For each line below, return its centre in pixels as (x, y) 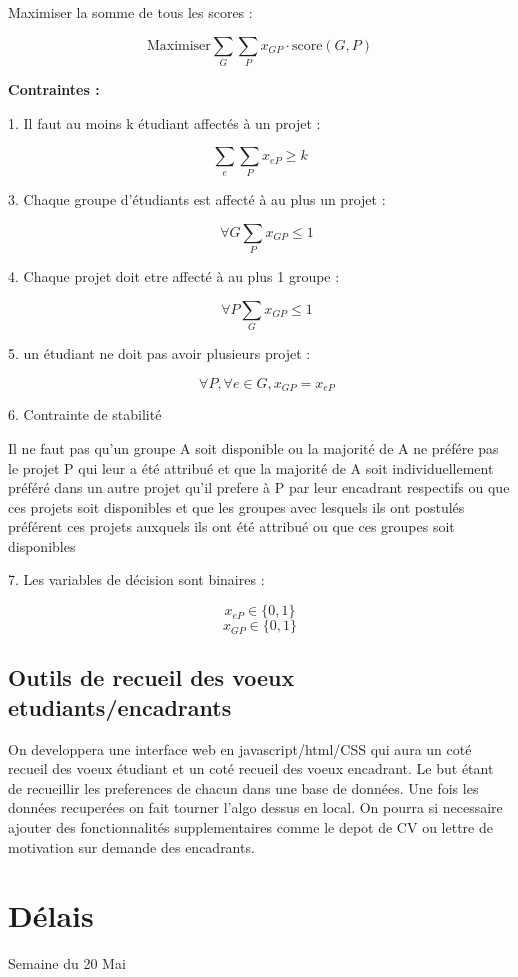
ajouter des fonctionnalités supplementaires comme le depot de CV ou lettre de (250, 827)
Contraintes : (54, 88)
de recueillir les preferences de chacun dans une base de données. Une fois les (243, 787)
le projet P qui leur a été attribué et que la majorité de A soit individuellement (251, 467)
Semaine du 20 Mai (67, 963)
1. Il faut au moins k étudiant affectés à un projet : (164, 122)
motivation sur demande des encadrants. (131, 846)
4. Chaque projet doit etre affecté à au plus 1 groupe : (174, 276)
